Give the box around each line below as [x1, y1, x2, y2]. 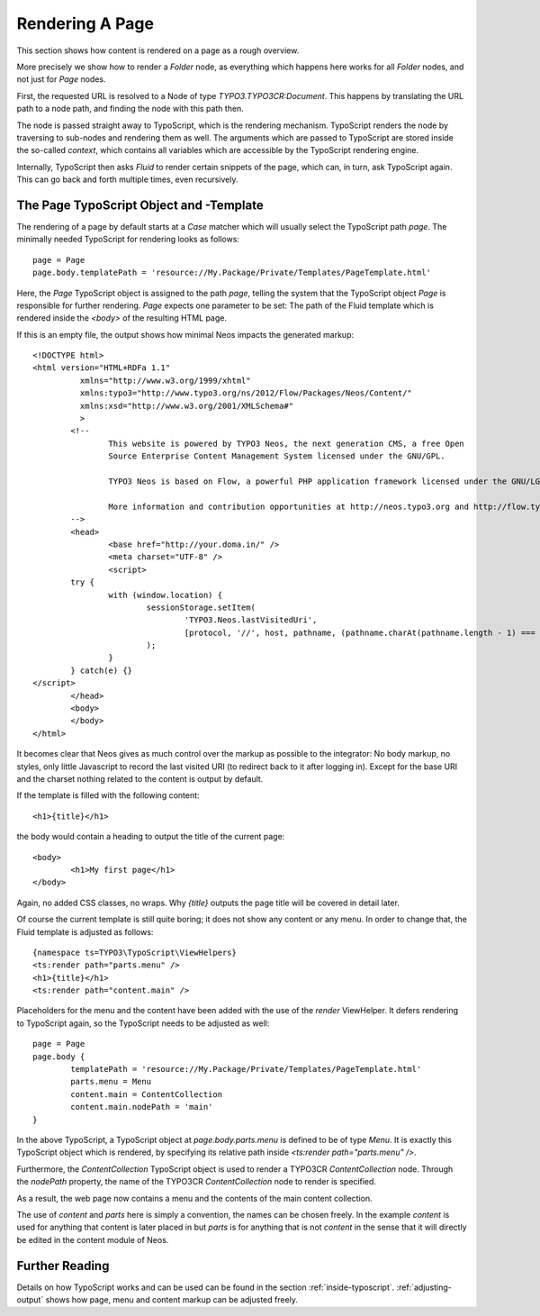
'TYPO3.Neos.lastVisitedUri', [184, 615, 318, 625]
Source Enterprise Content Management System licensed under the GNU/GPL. [108, 451, 445, 461]
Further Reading [16, 1257, 110, 1274]
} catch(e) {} [70, 665, 133, 676]
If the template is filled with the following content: [16, 790, 200, 801]
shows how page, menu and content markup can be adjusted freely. [45, 1294, 299, 1305]
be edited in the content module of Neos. [16, 1234, 169, 1245]
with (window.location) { [108, 590, 223, 600]
